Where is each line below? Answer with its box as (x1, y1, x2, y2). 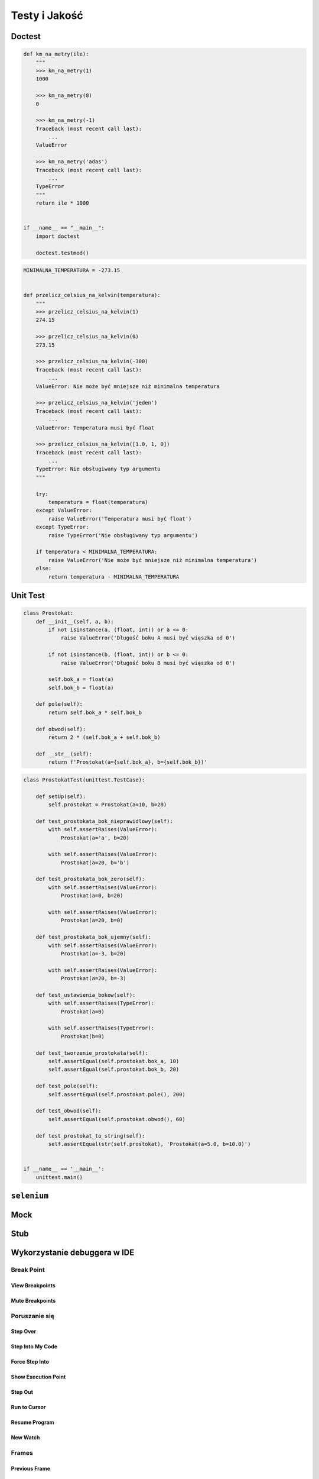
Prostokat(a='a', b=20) (60, 834, 130, 841)
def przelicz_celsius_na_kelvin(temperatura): (23, 292, 161, 299)
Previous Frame (11, 1465, 50, 1472)
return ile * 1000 (35, 200, 89, 206)
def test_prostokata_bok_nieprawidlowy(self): (35, 818, 174, 825)
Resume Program (11, 1419, 54, 1426)
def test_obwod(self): (35, 1107, 102, 1115)
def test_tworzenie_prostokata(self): (35, 1049, 148, 1056)
